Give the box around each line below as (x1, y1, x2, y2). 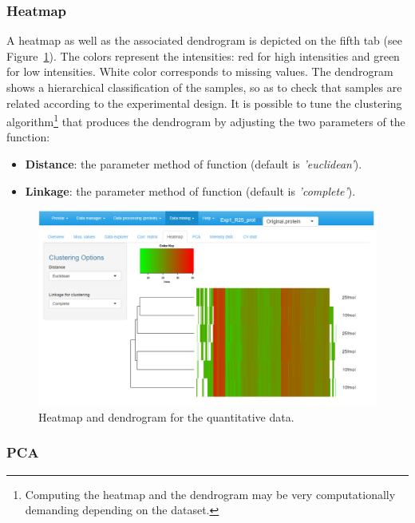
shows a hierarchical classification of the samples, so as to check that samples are (6, 79, 402, 95)
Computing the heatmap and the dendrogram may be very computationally (25, 485, 396, 502)
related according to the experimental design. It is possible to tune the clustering (6, 94, 402, 111)
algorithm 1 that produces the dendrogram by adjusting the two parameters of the (6, 111, 405, 129)
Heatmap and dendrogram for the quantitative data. (38, 408, 294, 425)
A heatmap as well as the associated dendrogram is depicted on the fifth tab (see (6, 32, 402, 49)
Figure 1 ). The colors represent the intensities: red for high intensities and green (6, 47, 400, 64)
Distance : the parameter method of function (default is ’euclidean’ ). (25, 156, 362, 172)
